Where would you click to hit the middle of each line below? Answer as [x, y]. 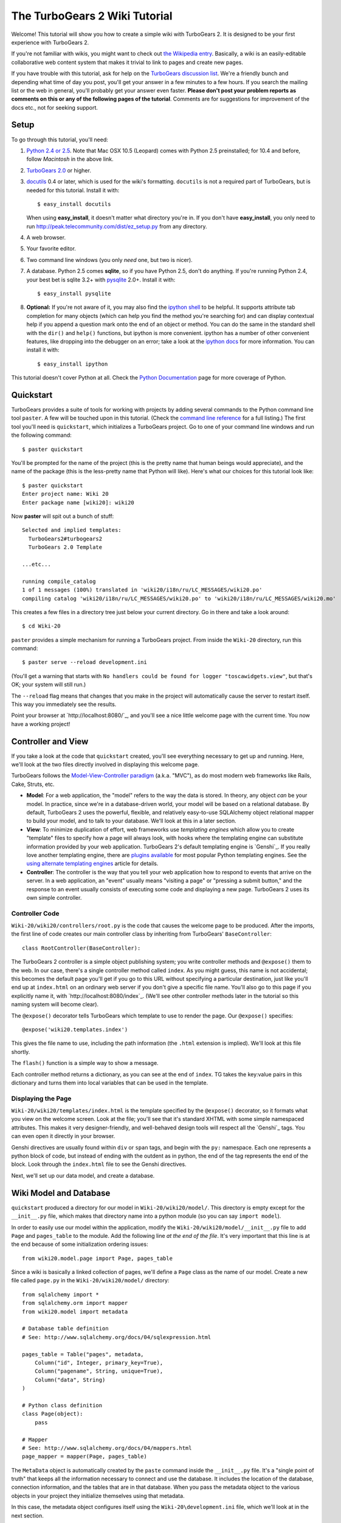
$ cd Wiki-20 [41, 626]
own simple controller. [54, 897]
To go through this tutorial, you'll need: [60, 140]
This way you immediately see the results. [64, 704]
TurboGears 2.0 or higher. [59, 170]
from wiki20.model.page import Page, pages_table [98, 1258]
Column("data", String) [70, 1380]
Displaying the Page [41, 1098]
